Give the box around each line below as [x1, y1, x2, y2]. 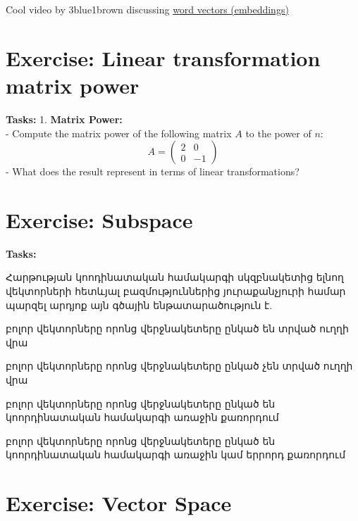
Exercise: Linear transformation [6, 43, 321, 72]
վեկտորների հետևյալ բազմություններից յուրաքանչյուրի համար [6, 284, 346, 298]
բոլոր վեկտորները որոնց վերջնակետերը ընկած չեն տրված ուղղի [6, 358, 353, 373]
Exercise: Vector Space [6, 489, 232, 517]
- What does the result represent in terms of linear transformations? [6, 164, 300, 179]
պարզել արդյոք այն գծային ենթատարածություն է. [6, 297, 273, 312]
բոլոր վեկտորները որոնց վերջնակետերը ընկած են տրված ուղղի [6, 321, 349, 336]
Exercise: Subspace [6, 205, 193, 234]
